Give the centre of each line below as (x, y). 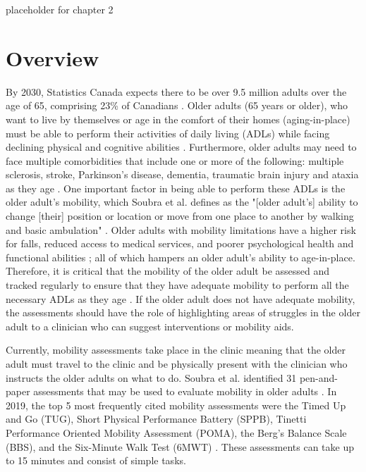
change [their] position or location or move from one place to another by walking (180, 216)
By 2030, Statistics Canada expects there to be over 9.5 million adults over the (176, 91)
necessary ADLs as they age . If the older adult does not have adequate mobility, (181, 298)
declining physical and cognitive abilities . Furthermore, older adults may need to (181, 147)
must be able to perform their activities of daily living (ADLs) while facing (168, 133)
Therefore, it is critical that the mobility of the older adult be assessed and (168, 271)
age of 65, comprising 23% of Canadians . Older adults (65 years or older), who (177, 105)
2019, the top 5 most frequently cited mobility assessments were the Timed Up (176, 405)
